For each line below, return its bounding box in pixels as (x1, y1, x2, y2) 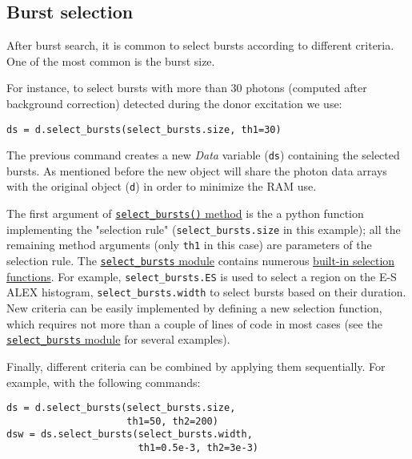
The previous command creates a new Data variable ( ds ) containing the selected (6, 147, 400, 163)
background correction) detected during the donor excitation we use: (6, 95, 342, 111)
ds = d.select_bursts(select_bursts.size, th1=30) (6, 123, 282, 135)
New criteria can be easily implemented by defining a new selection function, (6, 300, 382, 316)
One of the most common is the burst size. (6, 52, 215, 69)
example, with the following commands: (6, 373, 201, 390)
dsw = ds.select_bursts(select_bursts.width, (6, 429, 253, 441)
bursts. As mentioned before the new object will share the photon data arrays (6, 162, 387, 179)
